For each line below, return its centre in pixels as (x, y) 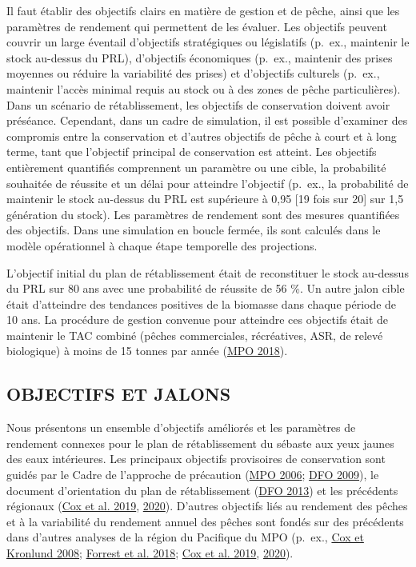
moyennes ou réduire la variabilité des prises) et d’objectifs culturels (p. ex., (193, 73)
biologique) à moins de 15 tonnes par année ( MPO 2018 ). (147, 351)
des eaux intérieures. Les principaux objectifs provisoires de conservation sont (196, 459)
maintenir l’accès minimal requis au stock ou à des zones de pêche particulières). (204, 88)
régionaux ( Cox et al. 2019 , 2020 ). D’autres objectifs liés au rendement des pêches (207, 506)
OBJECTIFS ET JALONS (119, 394)
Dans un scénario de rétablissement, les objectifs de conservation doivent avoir (198, 104)
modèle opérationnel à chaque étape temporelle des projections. (162, 245)
